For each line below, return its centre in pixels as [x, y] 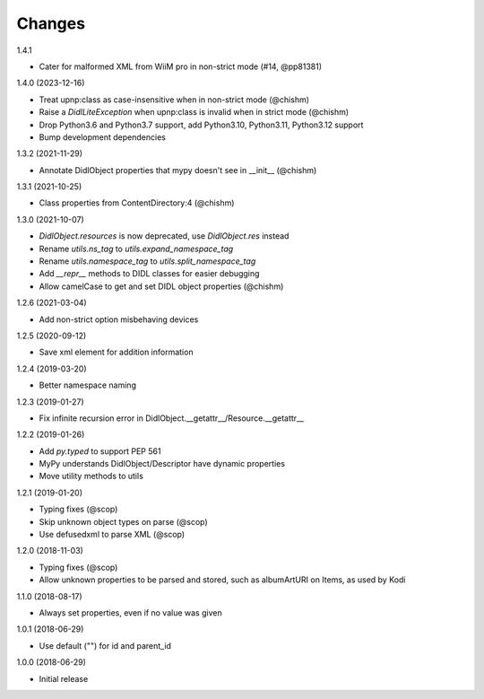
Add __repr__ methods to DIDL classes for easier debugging [149, 274]
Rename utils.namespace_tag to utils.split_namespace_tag [147, 261]
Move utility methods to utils [91, 476]
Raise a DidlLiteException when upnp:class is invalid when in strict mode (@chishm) [194, 112]
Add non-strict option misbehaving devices [119, 319]
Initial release [64, 678]
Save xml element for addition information [116, 352]
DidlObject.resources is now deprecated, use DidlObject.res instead [164, 236]
